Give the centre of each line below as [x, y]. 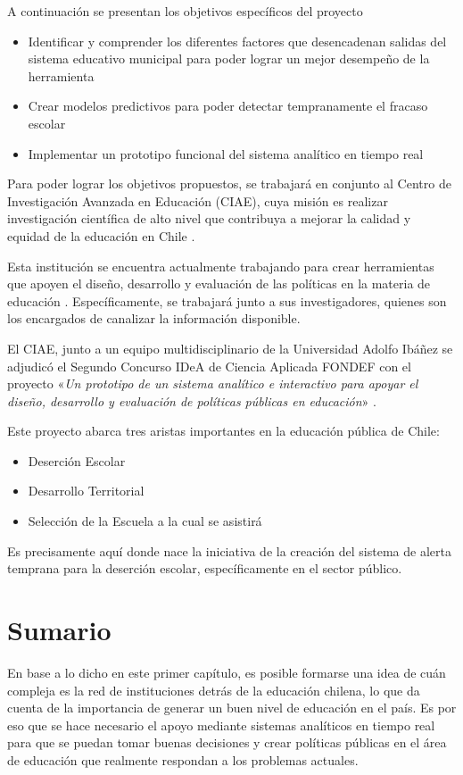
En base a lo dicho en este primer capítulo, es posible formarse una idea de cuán [227, 672]
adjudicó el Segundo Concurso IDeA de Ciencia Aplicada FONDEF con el [209, 366]
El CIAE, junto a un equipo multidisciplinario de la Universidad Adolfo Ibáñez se [230, 348]
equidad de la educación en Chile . [101, 235]
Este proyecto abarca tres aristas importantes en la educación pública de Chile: [223, 431]
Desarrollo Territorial [86, 491]
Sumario [59, 630]
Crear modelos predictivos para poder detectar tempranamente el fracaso [228, 106]
